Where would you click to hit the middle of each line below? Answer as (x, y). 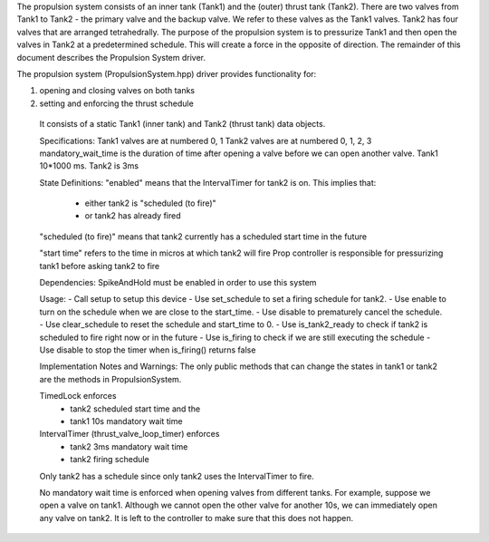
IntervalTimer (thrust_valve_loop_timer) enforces (129, 434)
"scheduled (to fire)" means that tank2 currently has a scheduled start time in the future (203, 237)
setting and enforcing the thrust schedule (116, 103)
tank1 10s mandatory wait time (126, 421)
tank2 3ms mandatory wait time (129, 446)
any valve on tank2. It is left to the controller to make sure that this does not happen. (197, 518)
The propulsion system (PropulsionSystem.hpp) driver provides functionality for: (167, 73)
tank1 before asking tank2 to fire (100, 266)
